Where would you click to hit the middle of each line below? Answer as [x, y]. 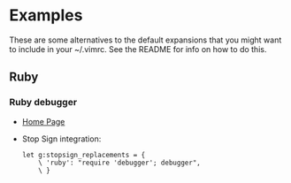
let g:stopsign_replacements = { [84, 155]
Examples [46, 15]
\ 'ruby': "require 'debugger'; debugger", [119, 163]
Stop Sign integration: [61, 139]
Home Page [43, 121]
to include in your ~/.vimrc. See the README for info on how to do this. [138, 49]
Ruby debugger [43, 103]
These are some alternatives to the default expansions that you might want [145, 40]
